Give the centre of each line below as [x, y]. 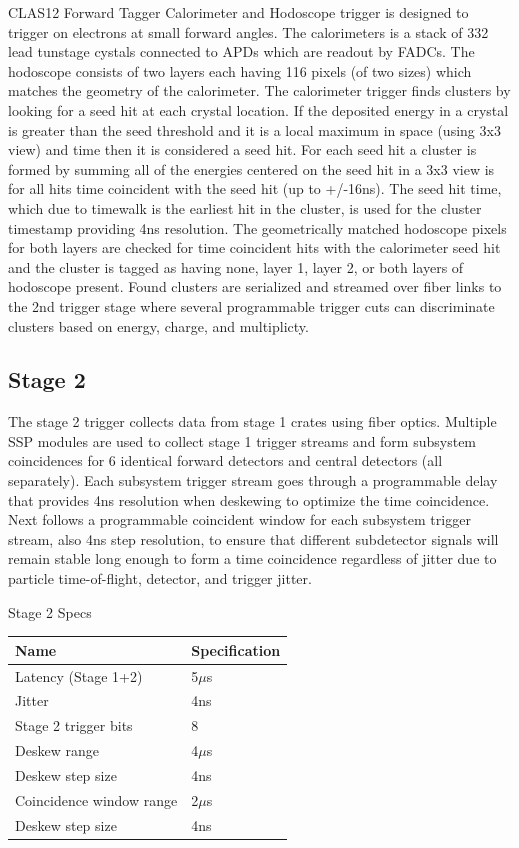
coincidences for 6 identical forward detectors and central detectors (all [225, 460]
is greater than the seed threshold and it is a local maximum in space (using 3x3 [254, 129]
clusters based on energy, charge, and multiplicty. [158, 325]
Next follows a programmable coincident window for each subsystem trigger [239, 519]
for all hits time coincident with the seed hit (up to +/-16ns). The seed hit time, [255, 188]
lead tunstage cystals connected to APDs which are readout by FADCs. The [241, 51]
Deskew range [57, 750]
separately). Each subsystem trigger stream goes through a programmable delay [253, 480]
